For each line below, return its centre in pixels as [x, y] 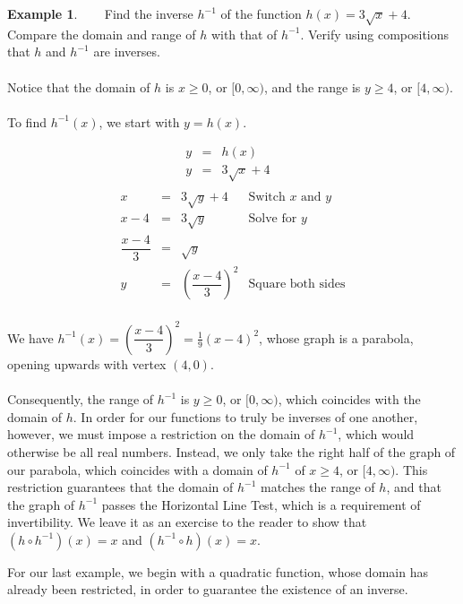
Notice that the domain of [79, 86]
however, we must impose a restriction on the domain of [161, 434]
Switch [267, 198]
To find [27, 121]
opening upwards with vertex [87, 363]
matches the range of [318, 487]
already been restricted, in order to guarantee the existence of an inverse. [208, 589]
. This [412, 469]
